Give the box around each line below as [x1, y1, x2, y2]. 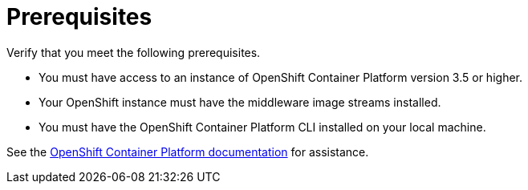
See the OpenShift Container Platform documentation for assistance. [6, 144, 369, 159]
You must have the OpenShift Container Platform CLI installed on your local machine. [39, 119, 486, 134]
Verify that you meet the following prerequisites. [6, 45, 261, 59]
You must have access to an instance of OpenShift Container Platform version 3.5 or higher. [39, 70, 522, 84]
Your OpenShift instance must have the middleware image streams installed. [39, 95, 441, 109]
